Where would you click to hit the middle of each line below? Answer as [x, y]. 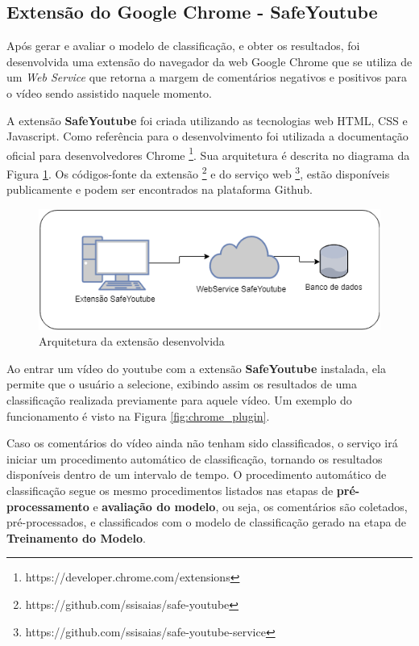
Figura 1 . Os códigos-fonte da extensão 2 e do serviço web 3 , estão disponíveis [198, 172]
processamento [48, 506]
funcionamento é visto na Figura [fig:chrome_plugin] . [138, 415]
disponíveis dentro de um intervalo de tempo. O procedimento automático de [197, 474]
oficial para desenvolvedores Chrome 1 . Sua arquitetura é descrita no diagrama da [208, 153]
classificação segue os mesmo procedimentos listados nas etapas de [170, 490]
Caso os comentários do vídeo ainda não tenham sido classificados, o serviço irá [202, 443]
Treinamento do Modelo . [76, 537]
